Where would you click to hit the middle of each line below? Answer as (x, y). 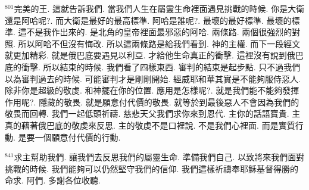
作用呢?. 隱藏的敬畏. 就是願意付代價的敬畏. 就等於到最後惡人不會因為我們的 (152, 102)
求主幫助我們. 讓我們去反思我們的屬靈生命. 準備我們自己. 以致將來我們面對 (159, 157)
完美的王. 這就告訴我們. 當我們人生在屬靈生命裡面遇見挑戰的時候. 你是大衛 (159, 8)
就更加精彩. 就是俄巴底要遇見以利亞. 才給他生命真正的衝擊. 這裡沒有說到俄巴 (154, 55)
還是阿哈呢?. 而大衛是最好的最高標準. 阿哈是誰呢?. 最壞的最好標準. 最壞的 (148, 20)
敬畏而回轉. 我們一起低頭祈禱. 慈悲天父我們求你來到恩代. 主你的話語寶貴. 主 (153, 113)
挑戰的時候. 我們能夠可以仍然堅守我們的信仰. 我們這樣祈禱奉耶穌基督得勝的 (152, 168)
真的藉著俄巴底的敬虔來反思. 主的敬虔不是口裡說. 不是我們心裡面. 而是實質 (150, 125)
